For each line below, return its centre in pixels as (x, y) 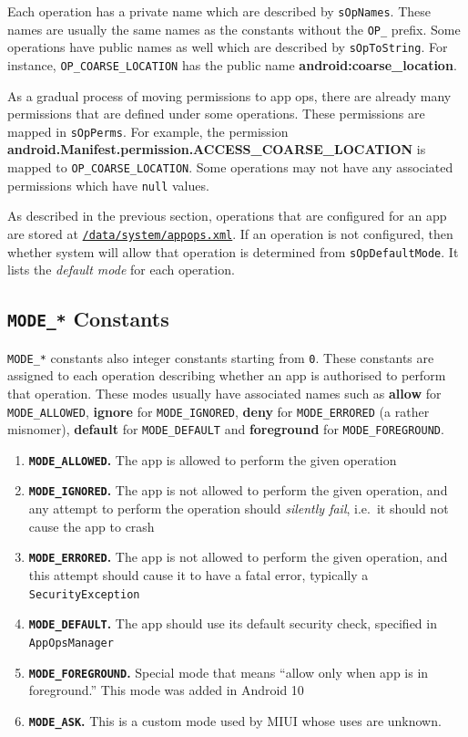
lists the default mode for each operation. (121, 270)
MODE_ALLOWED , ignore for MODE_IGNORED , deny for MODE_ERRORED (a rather (219, 411)
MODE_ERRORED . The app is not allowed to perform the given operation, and (238, 557)
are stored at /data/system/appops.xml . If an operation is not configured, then (230, 233)
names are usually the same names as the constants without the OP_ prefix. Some (234, 29)
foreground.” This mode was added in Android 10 (166, 690)
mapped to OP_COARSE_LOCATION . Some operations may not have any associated (230, 167)
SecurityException (84, 594)
